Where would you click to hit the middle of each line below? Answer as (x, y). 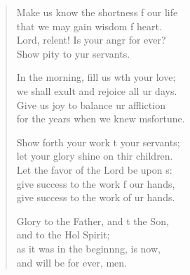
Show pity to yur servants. (73, 53)
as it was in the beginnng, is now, (88, 248)
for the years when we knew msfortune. (101, 119)
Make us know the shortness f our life (97, 12)
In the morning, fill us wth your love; (96, 77)
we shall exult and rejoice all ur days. (97, 90)
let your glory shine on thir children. (95, 156)
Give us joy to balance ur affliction (91, 104)
